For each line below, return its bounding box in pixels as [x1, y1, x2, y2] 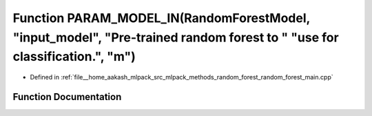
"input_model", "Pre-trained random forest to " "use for [12, 30, 339, 45]
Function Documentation [12, 90, 122, 103]
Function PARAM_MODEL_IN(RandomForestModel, [12, 10, 310, 26]
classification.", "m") [12, 49, 136, 65]
